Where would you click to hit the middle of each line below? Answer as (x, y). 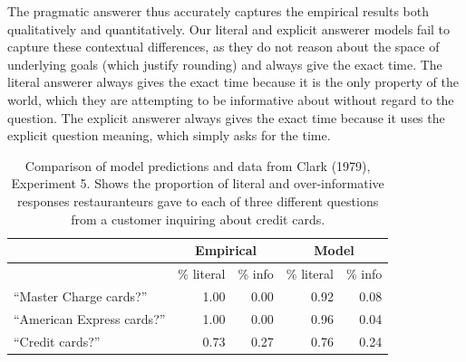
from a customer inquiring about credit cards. (198, 219)
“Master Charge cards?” (81, 295)
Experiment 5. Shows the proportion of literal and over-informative (198, 183)
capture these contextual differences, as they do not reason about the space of (223, 47)
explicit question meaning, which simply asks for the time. (169, 135)
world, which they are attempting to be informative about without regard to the (231, 99)
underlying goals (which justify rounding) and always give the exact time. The (225, 64)
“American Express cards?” (90, 318)
